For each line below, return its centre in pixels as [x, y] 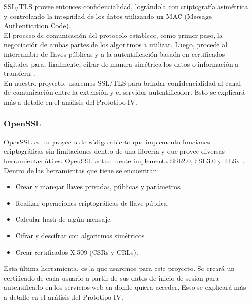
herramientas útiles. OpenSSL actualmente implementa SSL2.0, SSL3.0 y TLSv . [124, 160]
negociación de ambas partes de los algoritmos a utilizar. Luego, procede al [116, 45]
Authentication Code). [37, 26]
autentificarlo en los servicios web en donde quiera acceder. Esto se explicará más [125, 287]
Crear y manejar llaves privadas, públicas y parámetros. [99, 187]
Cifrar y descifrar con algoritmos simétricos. [81, 235]
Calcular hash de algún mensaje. [64, 219]
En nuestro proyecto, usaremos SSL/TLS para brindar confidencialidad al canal [123, 82]
